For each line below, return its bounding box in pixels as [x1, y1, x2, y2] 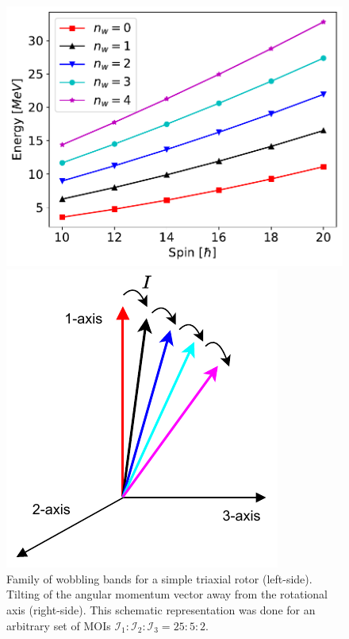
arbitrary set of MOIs [6, 617, 111, 633]
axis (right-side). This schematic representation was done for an [6, 602, 316, 618]
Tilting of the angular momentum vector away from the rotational [6, 586, 328, 602]
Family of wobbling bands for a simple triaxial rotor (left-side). [6, 570, 313, 587]
